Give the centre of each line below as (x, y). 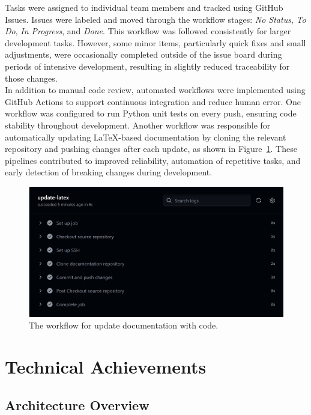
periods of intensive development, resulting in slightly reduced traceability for (147, 66)
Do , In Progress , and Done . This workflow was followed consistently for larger (148, 31)
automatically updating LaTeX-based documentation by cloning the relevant (146, 137)
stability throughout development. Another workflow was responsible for (138, 125)
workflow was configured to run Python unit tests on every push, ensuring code (151, 113)
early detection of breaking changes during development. (109, 172)
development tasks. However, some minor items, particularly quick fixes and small (155, 42)
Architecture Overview (77, 404)
